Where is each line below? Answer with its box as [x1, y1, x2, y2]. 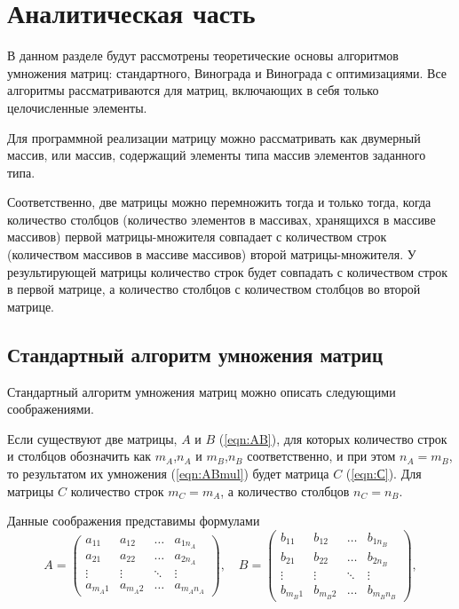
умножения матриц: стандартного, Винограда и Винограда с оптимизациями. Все [7, 63, 447, 82]
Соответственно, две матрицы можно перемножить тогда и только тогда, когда [7, 193, 431, 211]
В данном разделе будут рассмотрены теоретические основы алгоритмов [7, 46, 399, 65]
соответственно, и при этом [247, 447, 396, 465]
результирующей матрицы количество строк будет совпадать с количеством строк [7, 262, 448, 281]
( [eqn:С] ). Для [345, 464, 422, 483]
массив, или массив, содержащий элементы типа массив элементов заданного [7, 146, 426, 164]
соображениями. [7, 399, 94, 418]
